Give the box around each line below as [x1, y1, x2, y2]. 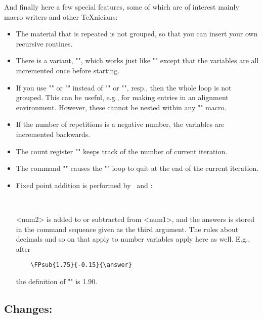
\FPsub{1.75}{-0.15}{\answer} [30, 261, 132, 269]
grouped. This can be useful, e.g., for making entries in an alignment [16, 92, 229, 103]
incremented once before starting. [16, 65, 120, 75]
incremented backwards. [16, 128, 91, 139]
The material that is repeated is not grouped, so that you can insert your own [16, 28, 258, 39]
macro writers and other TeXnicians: [4, 11, 118, 22]
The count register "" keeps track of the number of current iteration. [16, 146, 228, 156]
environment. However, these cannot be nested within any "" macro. [16, 102, 227, 112]
